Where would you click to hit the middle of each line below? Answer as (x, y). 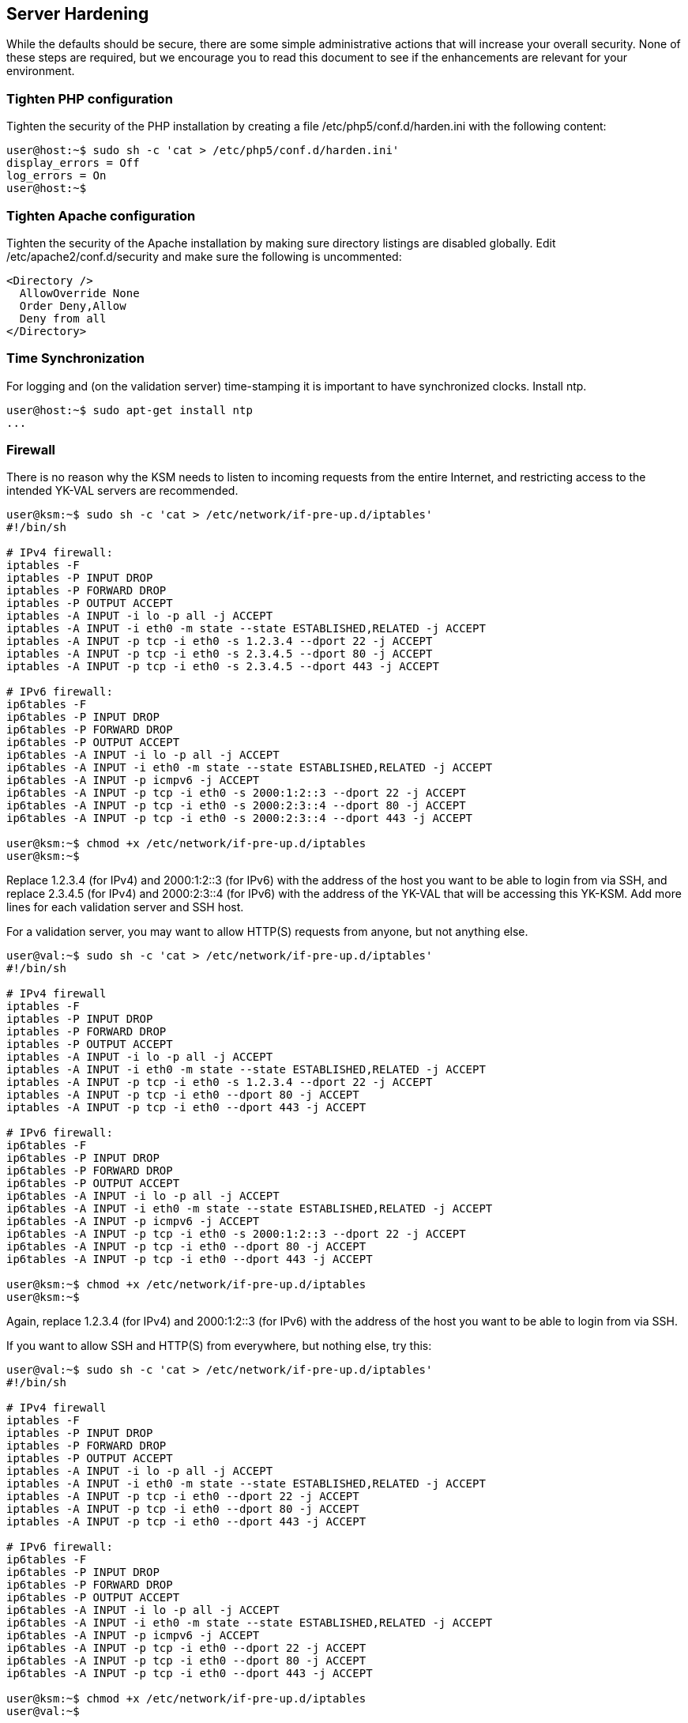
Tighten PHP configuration (90, 98)
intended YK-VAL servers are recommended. (122, 491)
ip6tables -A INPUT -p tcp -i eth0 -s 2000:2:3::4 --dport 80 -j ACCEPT (236, 806)
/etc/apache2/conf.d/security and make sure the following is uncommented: (204, 256)
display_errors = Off (73, 163)
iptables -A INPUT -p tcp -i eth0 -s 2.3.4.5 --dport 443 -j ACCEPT (223, 667)
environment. (41, 71)
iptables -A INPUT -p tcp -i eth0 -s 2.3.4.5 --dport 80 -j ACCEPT (220, 654)
